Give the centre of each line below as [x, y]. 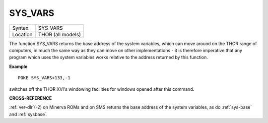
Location [22, 34]
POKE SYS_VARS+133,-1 [44, 78]
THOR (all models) [60, 34]
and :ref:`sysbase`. [28, 114]
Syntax [20, 28]
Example [18, 66]
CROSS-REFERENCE [31, 98]
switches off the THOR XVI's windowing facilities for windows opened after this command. [102, 89]
